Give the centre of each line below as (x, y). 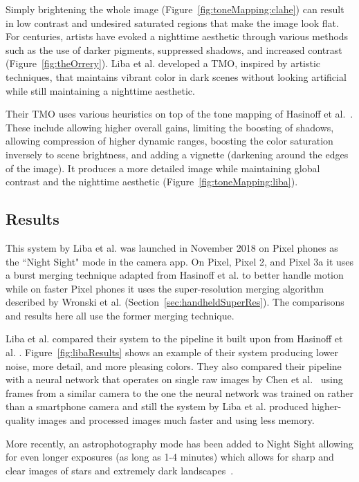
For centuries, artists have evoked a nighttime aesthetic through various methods (177, 36)
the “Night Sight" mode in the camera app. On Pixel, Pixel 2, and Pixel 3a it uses (180, 261)
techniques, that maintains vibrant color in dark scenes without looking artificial (176, 76)
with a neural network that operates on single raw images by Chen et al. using (174, 379)
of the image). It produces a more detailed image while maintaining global (163, 168)
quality (20, 420)
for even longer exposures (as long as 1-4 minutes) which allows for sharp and (170, 457)
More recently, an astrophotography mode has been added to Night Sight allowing (179, 443)
